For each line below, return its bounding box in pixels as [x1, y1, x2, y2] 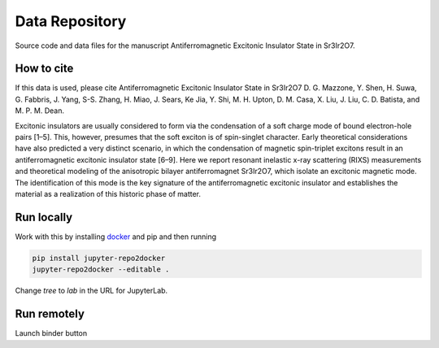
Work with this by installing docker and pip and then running [15, 232, 217, 241]
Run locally [15, 210, 73, 224]
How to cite [15, 62, 74, 76]
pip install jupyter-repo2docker [32, 253, 166, 263]
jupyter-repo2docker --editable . [32, 265, 170, 274]
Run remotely [15, 307, 85, 321]
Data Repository [15, 12, 127, 30]
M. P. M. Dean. [15, 106, 65, 115]
